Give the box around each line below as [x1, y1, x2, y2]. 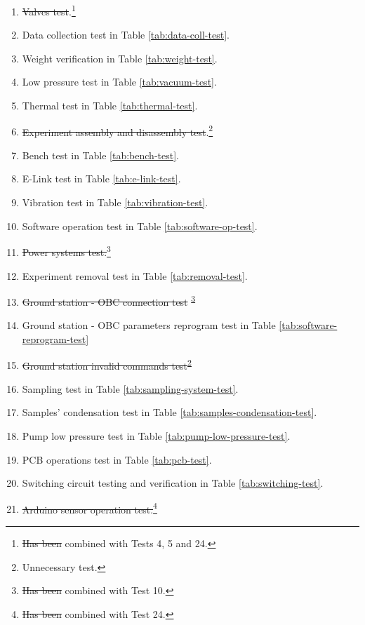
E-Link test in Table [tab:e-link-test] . [22, 171, 181, 186]
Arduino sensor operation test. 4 [22, 499, 157, 516]
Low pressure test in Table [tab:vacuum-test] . [22, 74, 217, 89]
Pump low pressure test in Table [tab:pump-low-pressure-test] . [22, 428, 291, 443]
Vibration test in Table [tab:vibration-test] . [22, 195, 208, 210]
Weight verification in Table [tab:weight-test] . [22, 51, 218, 65]
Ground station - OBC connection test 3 [22, 293, 196, 309]
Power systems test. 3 [22, 243, 111, 259]
